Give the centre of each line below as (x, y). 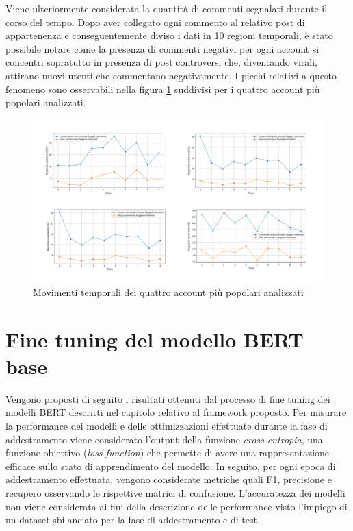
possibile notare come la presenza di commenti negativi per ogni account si (162, 48)
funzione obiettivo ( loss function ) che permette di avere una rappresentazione (168, 453)
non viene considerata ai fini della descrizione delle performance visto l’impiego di (176, 506)
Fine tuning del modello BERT (155, 339)
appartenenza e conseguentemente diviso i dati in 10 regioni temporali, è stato (169, 35)
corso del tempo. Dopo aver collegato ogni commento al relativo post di (155, 22)
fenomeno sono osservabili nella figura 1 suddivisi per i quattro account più (163, 89)
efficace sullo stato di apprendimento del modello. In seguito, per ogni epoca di (171, 466)
